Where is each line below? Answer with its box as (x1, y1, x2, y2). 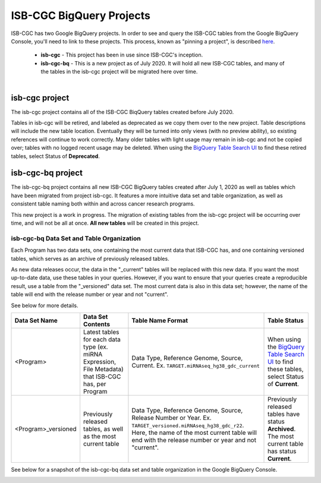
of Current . (267, 380, 300, 388)
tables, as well (83, 425, 124, 433)
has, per (83, 380, 106, 388)
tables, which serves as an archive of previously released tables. (11, 255, 169, 262)
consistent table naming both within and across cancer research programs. (11, 200, 196, 207)
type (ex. (83, 342, 108, 351)
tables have (267, 410, 300, 418)
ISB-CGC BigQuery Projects (11, 9, 151, 22)
